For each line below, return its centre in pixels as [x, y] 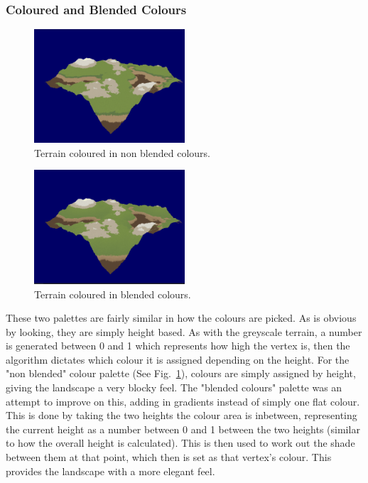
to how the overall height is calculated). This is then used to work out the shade [180, 443]
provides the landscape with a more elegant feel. [110, 471]
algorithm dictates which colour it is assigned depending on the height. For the [178, 359]
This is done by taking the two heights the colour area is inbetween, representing [182, 415]
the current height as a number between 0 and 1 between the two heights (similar [183, 429]
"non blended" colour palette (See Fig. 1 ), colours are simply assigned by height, [181, 373]
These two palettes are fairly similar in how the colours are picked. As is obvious [181, 318]
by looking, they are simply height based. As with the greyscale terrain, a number [184, 331]
